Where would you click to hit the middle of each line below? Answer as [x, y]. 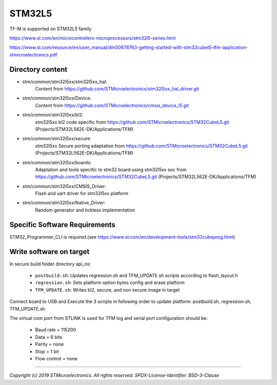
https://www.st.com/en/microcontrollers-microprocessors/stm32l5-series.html [93, 38]
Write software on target [50, 252]
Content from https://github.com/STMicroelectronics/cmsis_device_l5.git [112, 105]
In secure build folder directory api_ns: [50, 264]
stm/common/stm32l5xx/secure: [57, 139]
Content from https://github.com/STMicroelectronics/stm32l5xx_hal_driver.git [117, 89]
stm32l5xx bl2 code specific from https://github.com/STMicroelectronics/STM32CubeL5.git [132, 122]
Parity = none [50, 344]
